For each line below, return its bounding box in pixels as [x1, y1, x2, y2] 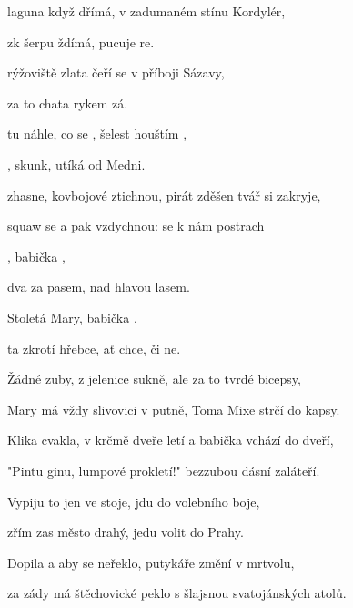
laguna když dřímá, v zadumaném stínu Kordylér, [7, 2, 286, 20]
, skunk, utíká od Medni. [7, 154, 146, 173]
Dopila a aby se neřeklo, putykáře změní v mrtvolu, [7, 552, 295, 572]
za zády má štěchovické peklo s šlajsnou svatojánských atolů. [7, 583, 347, 603]
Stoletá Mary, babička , [7, 307, 137, 326]
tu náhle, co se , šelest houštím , [7, 124, 187, 143]
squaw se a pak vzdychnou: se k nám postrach [7, 216, 265, 235]
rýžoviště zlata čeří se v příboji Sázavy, [7, 63, 225, 82]
